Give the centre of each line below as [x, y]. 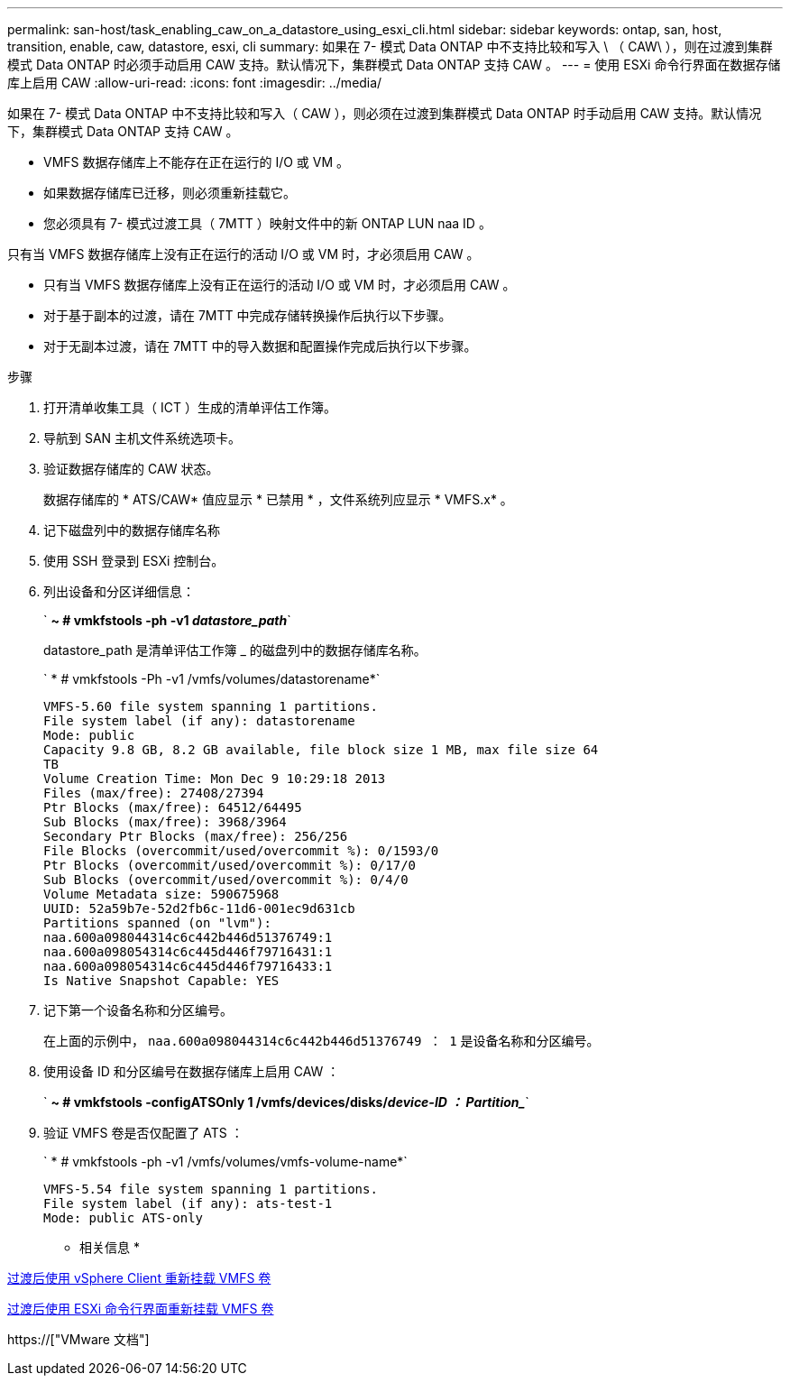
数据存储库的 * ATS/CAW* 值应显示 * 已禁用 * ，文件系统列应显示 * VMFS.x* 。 [278, 499]
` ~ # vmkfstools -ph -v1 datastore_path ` [167, 620]
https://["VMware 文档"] [78, 1339]
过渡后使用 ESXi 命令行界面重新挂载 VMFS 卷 [141, 1309]
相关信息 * [110, 1247]
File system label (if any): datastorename [199, 721]
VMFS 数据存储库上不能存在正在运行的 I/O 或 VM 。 [197, 162]
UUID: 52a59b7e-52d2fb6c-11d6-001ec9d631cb [199, 908]
